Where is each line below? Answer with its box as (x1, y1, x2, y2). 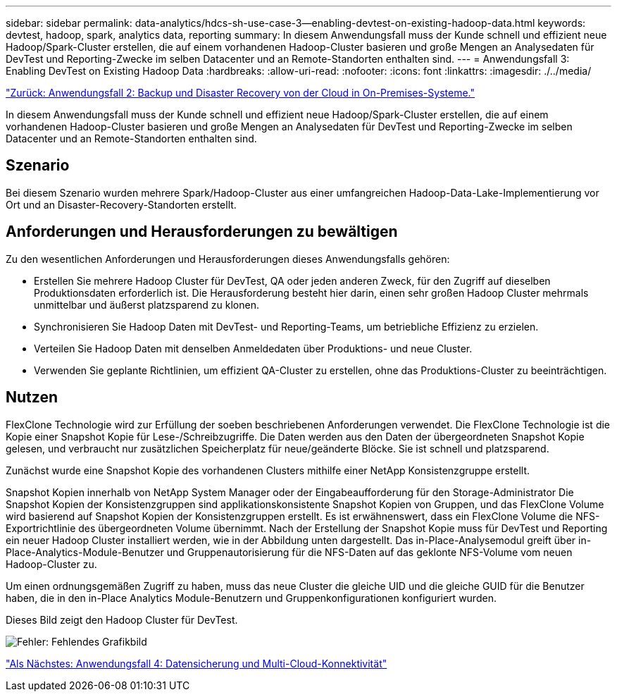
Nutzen (6, 388, 58, 407)
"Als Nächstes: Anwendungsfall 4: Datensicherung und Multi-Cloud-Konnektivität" (6, 657, 387, 670)
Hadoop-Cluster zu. (6, 557, 97, 570)
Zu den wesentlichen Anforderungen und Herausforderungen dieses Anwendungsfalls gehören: (6, 252, 450, 265)
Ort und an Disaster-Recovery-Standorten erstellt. (6, 198, 237, 211)
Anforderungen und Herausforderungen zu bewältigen (6, 223, 398, 241)
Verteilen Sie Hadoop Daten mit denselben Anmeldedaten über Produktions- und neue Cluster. (34, 342, 473, 354)
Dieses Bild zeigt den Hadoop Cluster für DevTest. (6, 613, 238, 626)
